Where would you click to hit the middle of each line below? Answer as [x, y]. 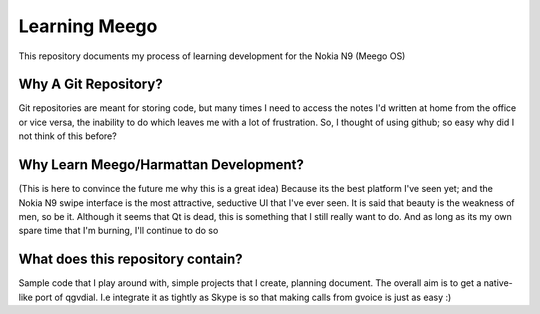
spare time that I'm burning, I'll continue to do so [118, 231]
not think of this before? [67, 136]
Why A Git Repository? [91, 84]
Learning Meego [88, 26]
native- [498, 283]
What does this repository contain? [131, 259]
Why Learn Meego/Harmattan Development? [161, 165]
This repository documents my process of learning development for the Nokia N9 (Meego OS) [212, 56]
